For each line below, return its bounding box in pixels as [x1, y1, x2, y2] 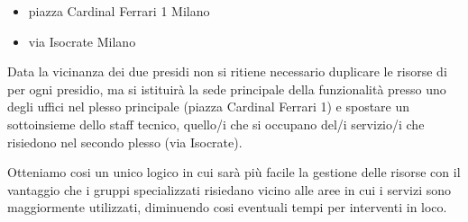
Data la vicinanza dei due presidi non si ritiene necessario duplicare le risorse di [7, 62, 447, 81]
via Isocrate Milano [28, 31, 136, 50]
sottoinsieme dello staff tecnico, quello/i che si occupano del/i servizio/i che [7, 114, 425, 133]
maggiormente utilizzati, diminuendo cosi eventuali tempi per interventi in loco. [7, 198, 447, 217]
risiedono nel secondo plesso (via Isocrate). [7, 132, 243, 151]
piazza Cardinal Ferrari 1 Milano [28, 2, 210, 20]
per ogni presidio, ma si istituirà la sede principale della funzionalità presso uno [7, 79, 446, 98]
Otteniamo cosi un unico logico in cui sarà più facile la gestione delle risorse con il [7, 163, 461, 182]
